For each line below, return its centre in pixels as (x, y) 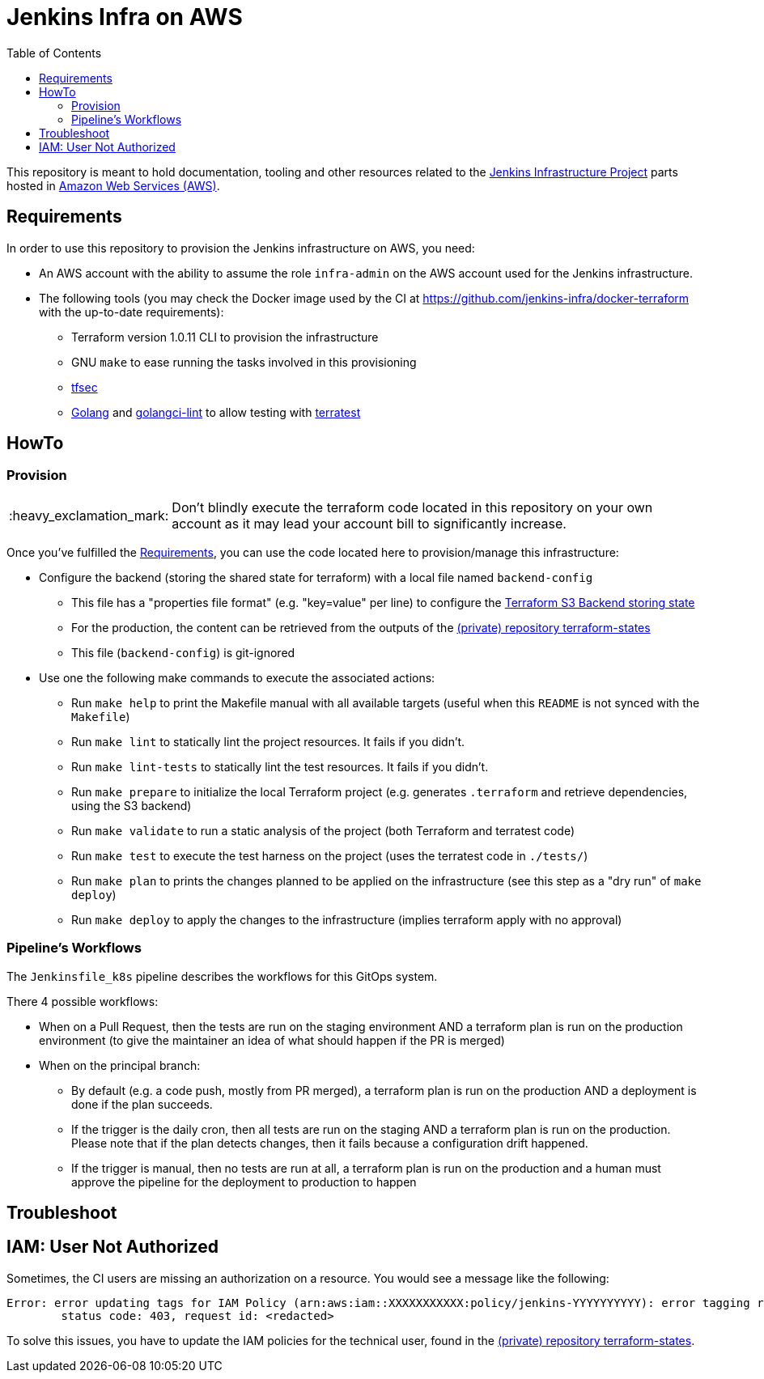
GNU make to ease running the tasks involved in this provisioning (244, 362)
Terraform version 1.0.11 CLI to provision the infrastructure (225, 337)
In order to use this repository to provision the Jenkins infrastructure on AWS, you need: (241, 248)
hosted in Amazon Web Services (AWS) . (113, 185)
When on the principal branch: (120, 1065)
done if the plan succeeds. (142, 1104)
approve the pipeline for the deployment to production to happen (244, 1182)
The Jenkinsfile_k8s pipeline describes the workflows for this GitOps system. (222, 976)
